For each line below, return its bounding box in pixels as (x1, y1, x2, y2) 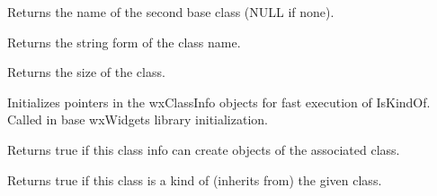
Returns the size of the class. (7, 63, 165, 81)
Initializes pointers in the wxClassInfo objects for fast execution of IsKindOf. (7, 92, 431, 111)
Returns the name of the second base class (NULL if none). (7, 3, 334, 21)
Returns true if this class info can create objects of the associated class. (7, 140, 400, 158)
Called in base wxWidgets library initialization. (7, 110, 268, 129)
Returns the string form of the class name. (7, 32, 241, 51)
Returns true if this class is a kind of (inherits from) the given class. (7, 170, 382, 189)
